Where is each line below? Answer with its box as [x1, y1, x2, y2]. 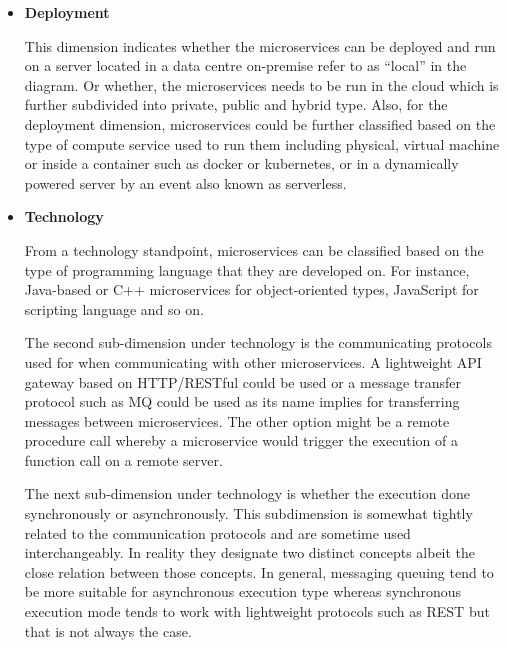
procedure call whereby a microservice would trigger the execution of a [24, 430, 458, 451]
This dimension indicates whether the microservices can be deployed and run [24, 35, 496, 56]
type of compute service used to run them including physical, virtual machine [24, 133, 500, 154]
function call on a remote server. [24, 449, 223, 470]
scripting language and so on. [24, 298, 204, 319]
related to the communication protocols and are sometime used [24, 522, 411, 543]
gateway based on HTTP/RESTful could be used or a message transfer [24, 371, 462, 392]
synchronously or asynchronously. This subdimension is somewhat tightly [24, 503, 473, 524]
